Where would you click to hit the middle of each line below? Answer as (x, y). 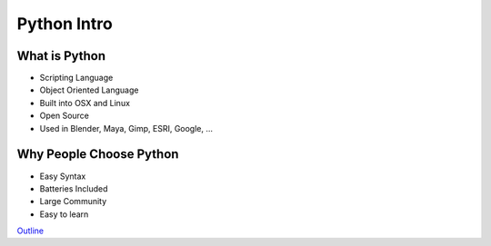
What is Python (61, 56)
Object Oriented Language (89, 90)
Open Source (65, 116)
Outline (30, 231)
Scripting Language (76, 78)
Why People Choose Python (98, 154)
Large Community (73, 202)
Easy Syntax (63, 176)
